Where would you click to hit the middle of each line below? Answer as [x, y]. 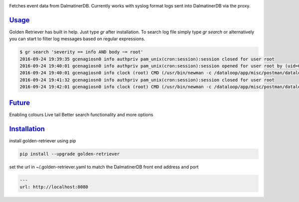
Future [20, 103]
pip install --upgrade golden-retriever [70, 154]
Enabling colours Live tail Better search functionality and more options [81, 114]
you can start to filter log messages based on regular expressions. [77, 39]
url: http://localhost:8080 [54, 187]
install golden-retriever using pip [43, 141]
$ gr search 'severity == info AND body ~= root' [81, 52]
